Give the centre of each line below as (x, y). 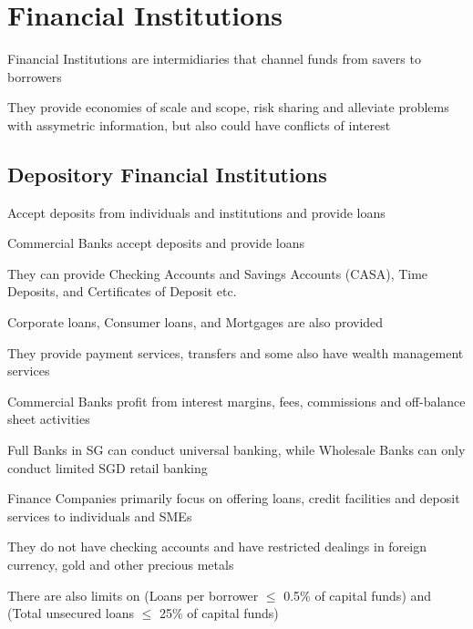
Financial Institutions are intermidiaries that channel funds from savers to (214, 59)
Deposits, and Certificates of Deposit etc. (122, 291)
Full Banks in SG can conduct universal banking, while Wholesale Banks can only (236, 450)
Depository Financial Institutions (167, 174)
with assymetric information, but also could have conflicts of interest (199, 124)
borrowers (35, 76)
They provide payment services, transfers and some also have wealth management (236, 352)
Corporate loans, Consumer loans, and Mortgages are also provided (195, 322)
